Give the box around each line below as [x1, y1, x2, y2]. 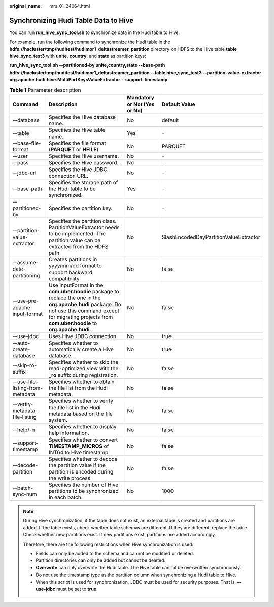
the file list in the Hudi [48, 404, 101, 411]
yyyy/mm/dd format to [48, 262, 102, 269]
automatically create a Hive [48, 346, 114, 353]
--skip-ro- [12, 362, 37, 369]
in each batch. [48, 494, 83, 501]
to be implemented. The [48, 230, 106, 238]
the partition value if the [48, 462, 106, 469]
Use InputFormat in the [48, 282, 104, 289]
